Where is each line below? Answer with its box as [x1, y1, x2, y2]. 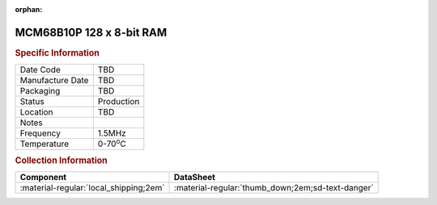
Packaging [19, 86, 61, 97]
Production [97, 96, 140, 107]
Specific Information [15, 47, 100, 58]
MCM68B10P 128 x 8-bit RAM [15, 25, 168, 40]
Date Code [19, 65, 61, 76]
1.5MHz [97, 128, 127, 139]
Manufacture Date [19, 75, 89, 86]
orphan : [15, 5, 43, 14]
